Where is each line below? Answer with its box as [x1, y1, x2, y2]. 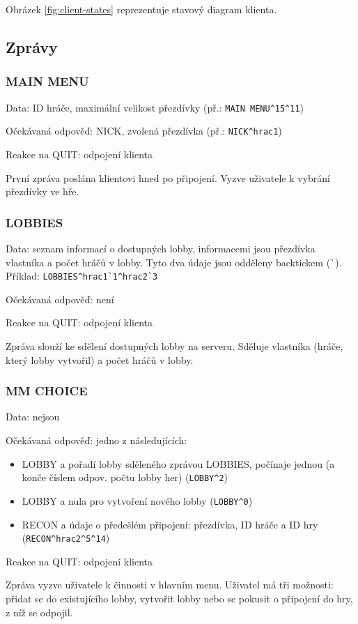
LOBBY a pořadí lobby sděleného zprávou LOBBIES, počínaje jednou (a [22, 456, 335, 471]
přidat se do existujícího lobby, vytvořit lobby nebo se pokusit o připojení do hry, [6, 591, 353, 605]
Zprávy [6, 36, 58, 57]
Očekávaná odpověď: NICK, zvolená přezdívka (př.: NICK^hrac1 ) [6, 123, 282, 138]
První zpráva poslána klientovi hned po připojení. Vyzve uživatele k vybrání [6, 170, 331, 185]
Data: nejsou [6, 409, 60, 424]
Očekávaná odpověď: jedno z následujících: [6, 433, 187, 447]
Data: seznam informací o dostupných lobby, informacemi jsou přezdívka [6, 241, 316, 255]
